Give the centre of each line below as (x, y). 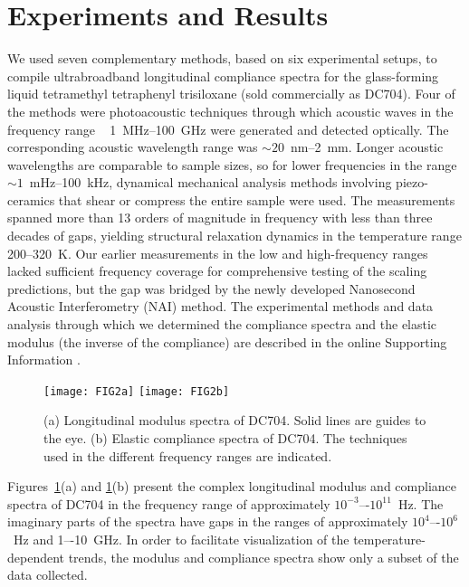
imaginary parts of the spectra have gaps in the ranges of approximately (208, 521)
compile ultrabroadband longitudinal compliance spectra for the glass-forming (223, 76)
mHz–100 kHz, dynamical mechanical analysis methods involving (211, 182)
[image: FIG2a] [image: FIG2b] (137, 391)
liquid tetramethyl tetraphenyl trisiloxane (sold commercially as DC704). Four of (231, 94)
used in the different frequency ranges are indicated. (188, 455)
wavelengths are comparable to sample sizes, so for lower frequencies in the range (232, 164)
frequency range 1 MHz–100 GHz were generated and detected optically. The (228, 129)
